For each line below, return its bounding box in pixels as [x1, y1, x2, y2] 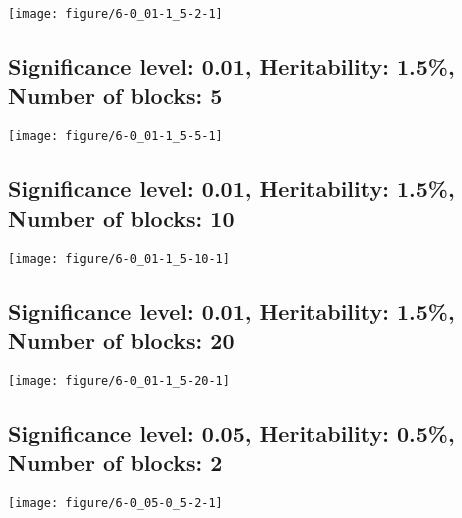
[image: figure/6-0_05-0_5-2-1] [8, 496, 223, 510]
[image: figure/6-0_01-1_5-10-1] [8, 251, 230, 266]
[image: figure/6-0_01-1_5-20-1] [8, 373, 230, 388]
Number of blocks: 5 [8, 80, 223, 111]
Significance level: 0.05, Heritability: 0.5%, [8, 417, 455, 448]
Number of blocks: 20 [8, 324, 235, 355]
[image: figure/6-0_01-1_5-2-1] [8, 7, 223, 21]
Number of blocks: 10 [8, 202, 235, 233]
